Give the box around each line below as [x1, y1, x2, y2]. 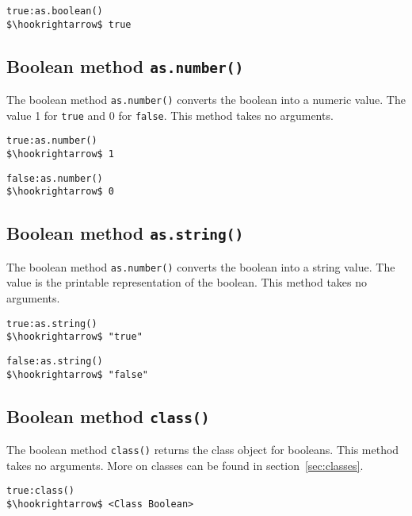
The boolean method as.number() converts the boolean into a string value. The [6, 258, 395, 275]
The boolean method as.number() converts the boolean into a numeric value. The [6, 91, 406, 108]
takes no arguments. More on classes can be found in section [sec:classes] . [6, 456, 364, 473]
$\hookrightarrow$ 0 [6, 186, 115, 198]
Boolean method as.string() [6, 221, 244, 245]
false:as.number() [6, 172, 103, 184]
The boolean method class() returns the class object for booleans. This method [6, 441, 399, 458]
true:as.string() [6, 318, 97, 329]
